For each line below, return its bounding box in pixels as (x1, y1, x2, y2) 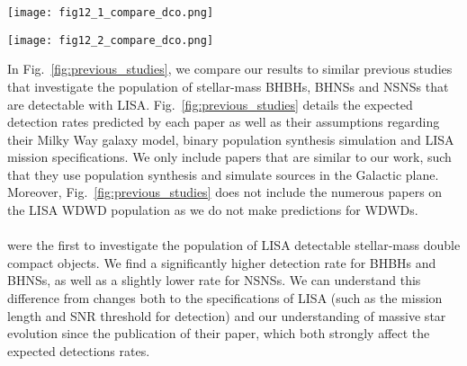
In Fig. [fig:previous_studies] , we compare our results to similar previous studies (7, 59, 453, 78)
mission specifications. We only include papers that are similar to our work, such (7, 147, 452, 166)
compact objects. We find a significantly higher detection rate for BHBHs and (7, 253, 436, 272)
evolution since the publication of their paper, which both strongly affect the (7, 324, 430, 343)
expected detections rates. (7, 341, 150, 360)
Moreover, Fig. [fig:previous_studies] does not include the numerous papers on (7, 183, 443, 201)
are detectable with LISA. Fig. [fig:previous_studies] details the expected (7, 94, 413, 113)
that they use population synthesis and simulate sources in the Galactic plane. (7, 165, 439, 183)
